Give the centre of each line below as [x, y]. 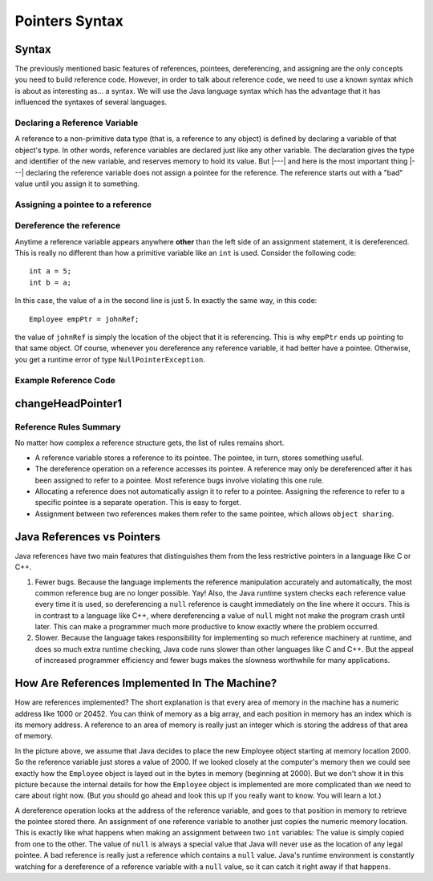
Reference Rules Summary [68, 427]
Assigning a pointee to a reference [83, 204]
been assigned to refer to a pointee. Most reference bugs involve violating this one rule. [179, 480]
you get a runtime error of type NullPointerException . [110, 359]
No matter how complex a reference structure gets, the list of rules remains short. [150, 443]
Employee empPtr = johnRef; [84, 319]
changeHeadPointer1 [68, 404]
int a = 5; [51, 271]
